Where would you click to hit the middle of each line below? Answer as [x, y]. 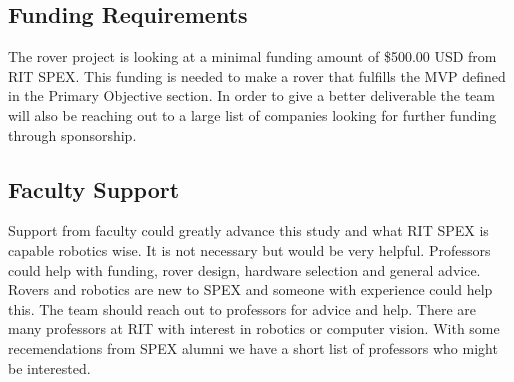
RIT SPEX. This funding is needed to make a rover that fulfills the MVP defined [257, 75]
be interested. [49, 367]
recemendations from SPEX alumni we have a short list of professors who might [253, 347]
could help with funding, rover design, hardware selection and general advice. [244, 269]
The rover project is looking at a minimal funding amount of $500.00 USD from [252, 56]
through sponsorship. [72, 134]
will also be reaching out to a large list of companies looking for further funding [252, 114]
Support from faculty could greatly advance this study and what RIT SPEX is [248, 230]
